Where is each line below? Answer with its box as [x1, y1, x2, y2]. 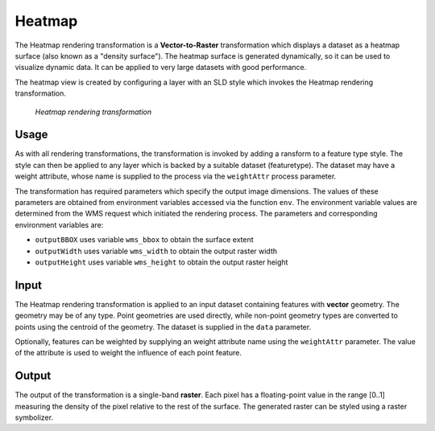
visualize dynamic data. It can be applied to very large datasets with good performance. [14, 63, 307, 72]
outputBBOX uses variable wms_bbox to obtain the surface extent [35, 235, 254, 244]
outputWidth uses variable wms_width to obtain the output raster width [35, 246, 278, 256]
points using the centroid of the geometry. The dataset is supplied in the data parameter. [14, 322, 312, 331]
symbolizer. [14, 413, 54, 422]
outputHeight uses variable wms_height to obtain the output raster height [35, 257, 288, 267]
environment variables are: [14, 220, 104, 229]
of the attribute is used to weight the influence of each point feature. [14, 348, 242, 358]
